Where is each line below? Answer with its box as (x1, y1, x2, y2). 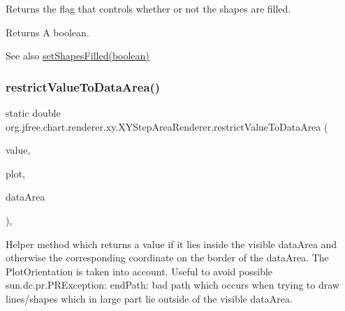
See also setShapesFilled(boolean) (6, 48, 149, 63)
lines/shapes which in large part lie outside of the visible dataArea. (6, 291, 293, 305)
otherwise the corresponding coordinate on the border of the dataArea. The (6, 250, 329, 265)
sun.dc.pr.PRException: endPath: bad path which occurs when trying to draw (6, 277, 339, 292)
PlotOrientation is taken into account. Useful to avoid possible (6, 263, 273, 278)
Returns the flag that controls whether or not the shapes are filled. (6, 1, 291, 15)
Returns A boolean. (6, 24, 89, 39)
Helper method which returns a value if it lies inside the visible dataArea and (6, 236, 337, 251)
